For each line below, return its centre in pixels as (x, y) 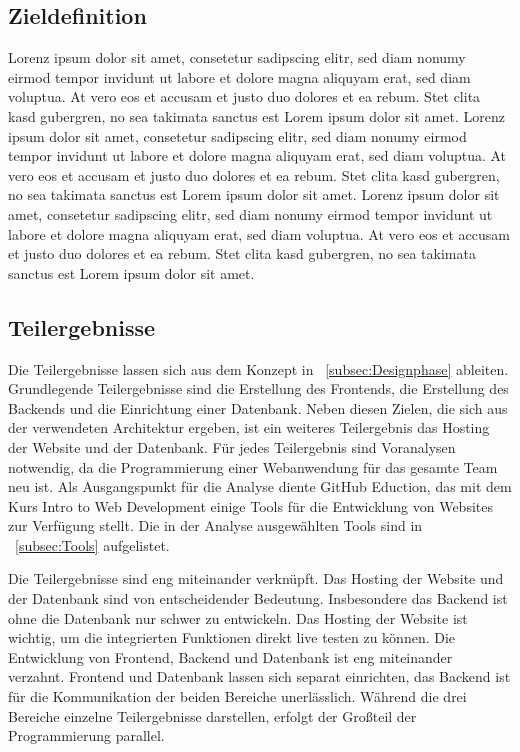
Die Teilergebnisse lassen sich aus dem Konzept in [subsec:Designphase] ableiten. (258, 368)
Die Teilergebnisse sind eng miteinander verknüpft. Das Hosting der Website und (256, 578)
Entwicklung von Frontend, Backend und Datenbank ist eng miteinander (230, 656)
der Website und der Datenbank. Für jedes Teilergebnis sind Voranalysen (232, 446)
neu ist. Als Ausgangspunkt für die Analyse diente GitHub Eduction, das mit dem (260, 486)
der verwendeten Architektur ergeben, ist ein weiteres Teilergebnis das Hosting (249, 427)
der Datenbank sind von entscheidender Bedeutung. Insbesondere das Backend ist (258, 598)
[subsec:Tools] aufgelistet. (92, 544)
